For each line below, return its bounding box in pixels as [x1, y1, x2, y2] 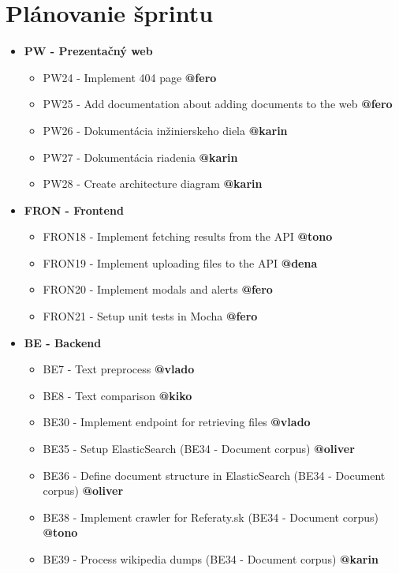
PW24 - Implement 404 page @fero [43, 69, 217, 85]
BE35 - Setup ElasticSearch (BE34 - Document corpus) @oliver [43, 440, 355, 457]
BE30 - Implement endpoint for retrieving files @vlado [43, 414, 311, 430]
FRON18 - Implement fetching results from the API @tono [43, 228, 333, 245]
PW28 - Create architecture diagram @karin [43, 175, 263, 192]
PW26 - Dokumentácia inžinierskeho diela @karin [43, 122, 288, 138]
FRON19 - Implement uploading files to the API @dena [43, 254, 318, 271]
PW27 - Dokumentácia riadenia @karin [43, 148, 238, 165]
